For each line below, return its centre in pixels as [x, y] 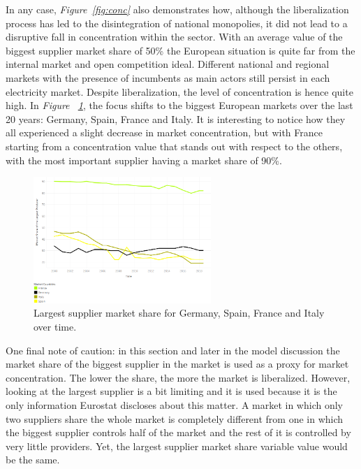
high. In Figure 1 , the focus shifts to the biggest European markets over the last [179, 105]
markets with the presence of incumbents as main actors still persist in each [168, 77]
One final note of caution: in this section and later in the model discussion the [173, 350]
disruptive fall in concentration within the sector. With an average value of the [174, 37]
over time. [55, 327]
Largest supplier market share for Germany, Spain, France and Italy [179, 313]
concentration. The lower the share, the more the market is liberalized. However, [178, 377]
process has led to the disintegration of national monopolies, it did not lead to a [177, 23]
